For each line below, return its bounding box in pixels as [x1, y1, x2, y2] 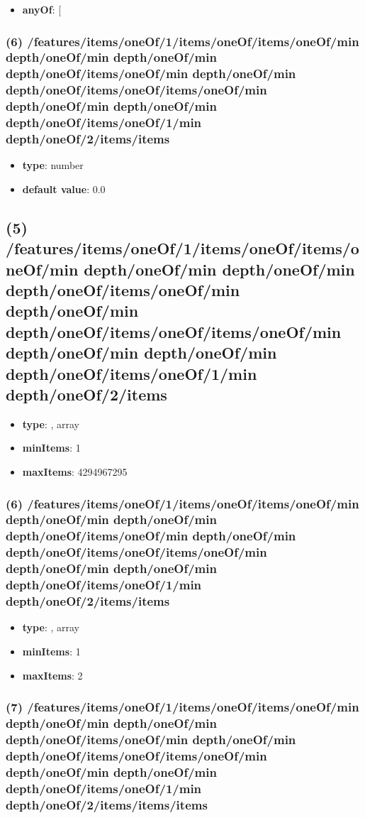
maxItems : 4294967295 [22, 464, 128, 479]
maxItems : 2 [22, 667, 83, 682]
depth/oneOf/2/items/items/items [6, 795, 208, 813]
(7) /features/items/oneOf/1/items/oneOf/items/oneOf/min [6, 698, 359, 716]
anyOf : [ [22, 2, 62, 16]
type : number [22, 158, 84, 173]
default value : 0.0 [22, 181, 106, 196]
